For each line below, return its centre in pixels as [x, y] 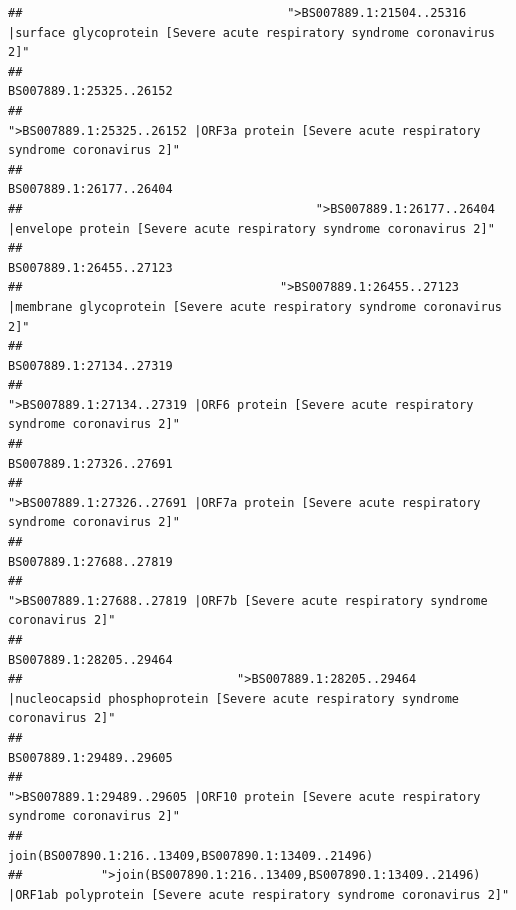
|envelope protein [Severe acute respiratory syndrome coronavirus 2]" [251, 228]
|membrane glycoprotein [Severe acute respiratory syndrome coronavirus [255, 306]
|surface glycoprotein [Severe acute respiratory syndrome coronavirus [251, 32]
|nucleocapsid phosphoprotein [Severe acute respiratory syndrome [234, 698]
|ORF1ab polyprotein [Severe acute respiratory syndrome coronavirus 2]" [259, 894]
